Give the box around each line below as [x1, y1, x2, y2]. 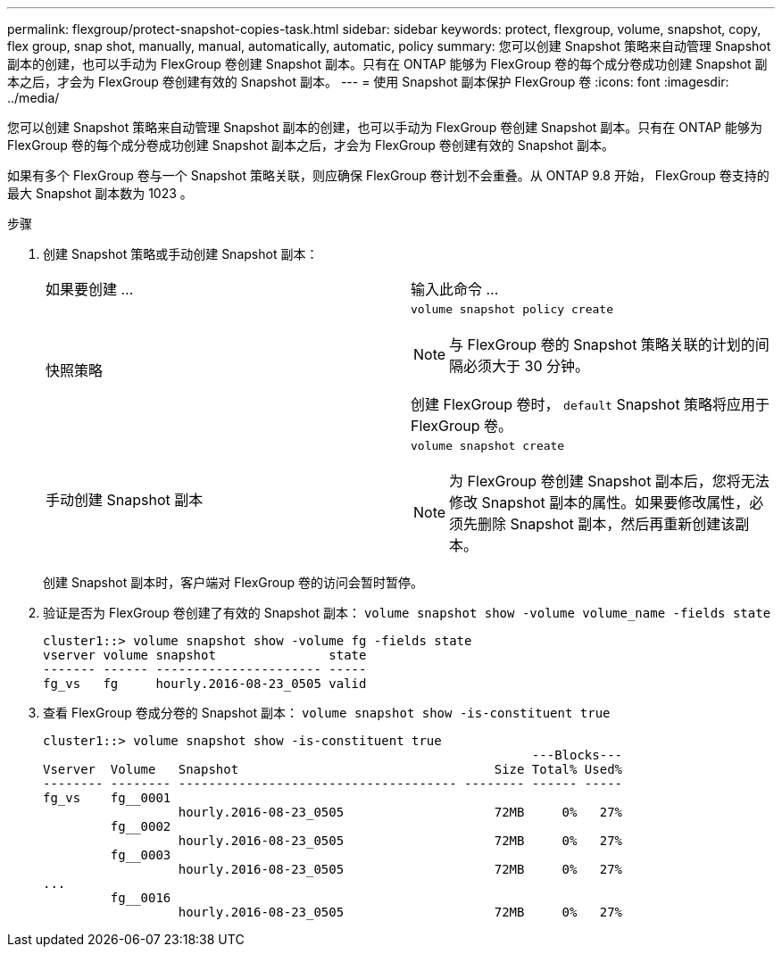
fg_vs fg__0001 [43, 791, 171, 805]
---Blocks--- [531, 748, 623, 762]
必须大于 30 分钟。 [463, 357, 590, 375]
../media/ [7, 90, 60, 105]
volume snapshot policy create [411, 303, 613, 316]
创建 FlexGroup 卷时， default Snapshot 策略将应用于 [411, 395, 770, 413]
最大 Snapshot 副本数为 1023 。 [7, 186, 193, 201]
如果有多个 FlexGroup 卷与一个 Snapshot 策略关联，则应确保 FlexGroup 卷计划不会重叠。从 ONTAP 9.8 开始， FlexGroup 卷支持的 [7, 168, 770, 183]
